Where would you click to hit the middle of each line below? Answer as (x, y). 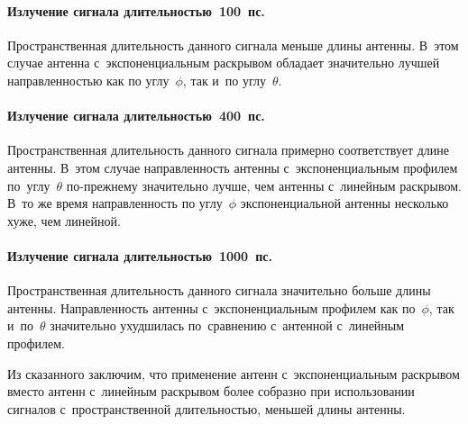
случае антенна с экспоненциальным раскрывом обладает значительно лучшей (224, 63)
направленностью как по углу (88, 80)
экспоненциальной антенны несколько (344, 203)
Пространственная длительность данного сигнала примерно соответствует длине (229, 150)
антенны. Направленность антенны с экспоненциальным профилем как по (211, 307)
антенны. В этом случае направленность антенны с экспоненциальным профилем (233, 167)
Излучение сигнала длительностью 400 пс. (136, 116)
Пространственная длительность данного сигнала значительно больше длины (219, 290)
